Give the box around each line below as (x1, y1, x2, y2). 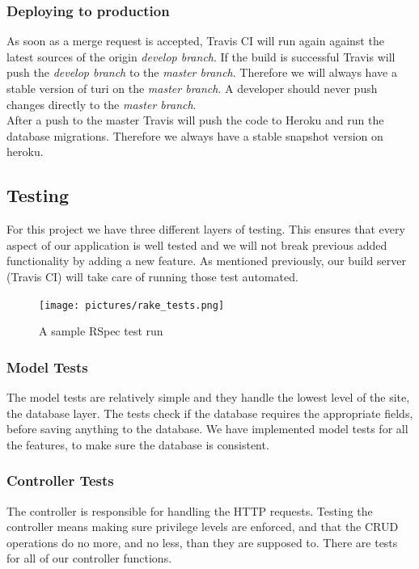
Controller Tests (6, 470, 114, 491)
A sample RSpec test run (39, 322, 163, 339)
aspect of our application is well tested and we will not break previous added (6, 236, 387, 253)
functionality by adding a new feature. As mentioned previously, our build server (6, 252, 406, 269)
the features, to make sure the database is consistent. (6, 436, 269, 453)
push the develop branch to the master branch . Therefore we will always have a (6, 64, 397, 81)
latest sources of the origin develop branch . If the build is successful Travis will (6, 48, 396, 65)
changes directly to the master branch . (6, 95, 197, 112)
